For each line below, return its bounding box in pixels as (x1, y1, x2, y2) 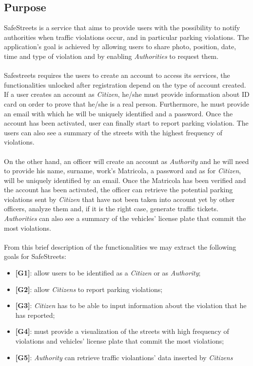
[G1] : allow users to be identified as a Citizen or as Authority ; (15, 268, 201, 278)
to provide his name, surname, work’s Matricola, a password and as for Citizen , (4, 165, 241, 176)
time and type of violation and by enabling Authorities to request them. (4, 51, 219, 61)
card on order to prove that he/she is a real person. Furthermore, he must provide (4, 98, 249, 109)
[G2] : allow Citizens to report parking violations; (15, 284, 163, 294)
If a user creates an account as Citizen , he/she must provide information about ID (4, 89, 250, 99)
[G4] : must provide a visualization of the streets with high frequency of (15, 326, 229, 336)
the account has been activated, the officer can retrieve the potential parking (4, 184, 233, 195)
